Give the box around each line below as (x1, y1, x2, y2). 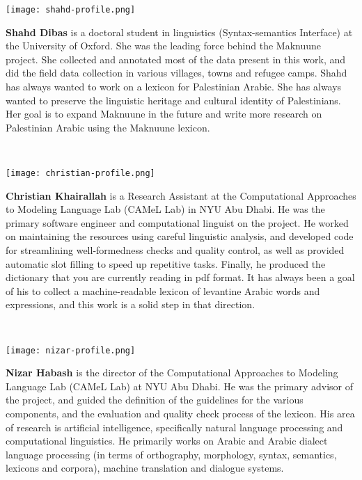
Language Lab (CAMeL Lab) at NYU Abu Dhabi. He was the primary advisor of (6, 378, 354, 393)
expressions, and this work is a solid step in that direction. (6, 297, 255, 312)
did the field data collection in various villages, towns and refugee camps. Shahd (6, 65, 347, 80)
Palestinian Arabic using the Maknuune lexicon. (6, 120, 210, 134)
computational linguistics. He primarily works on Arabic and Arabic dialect (6, 433, 328, 448)
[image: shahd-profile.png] (6, 5, 136, 15)
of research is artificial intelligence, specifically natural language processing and (6, 419, 343, 434)
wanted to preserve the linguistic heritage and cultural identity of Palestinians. (6, 93, 341, 107)
